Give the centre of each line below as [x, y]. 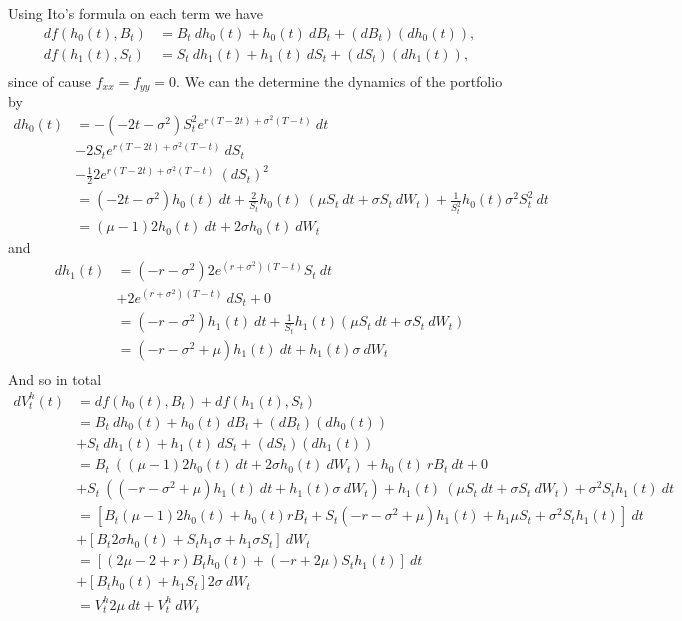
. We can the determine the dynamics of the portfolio [339, 80]
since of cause [49, 80]
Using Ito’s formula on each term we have [135, 13]
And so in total [55, 378]
